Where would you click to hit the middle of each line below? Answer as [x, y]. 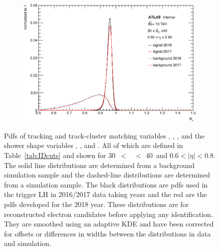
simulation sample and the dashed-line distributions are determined [107, 175]
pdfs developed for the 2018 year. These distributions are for [97, 204]
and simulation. [28, 243]
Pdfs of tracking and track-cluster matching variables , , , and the [104, 135]
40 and [156, 155]
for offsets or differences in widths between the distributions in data [108, 233]
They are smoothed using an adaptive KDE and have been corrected [109, 224]
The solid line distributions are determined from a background [99, 165]
